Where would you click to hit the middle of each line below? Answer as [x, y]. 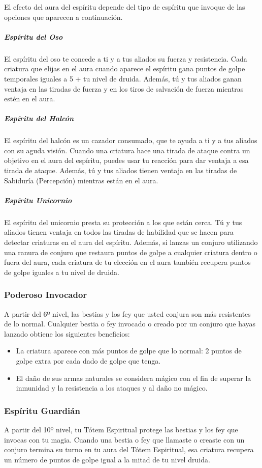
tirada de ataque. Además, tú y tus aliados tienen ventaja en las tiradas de [121, 170]
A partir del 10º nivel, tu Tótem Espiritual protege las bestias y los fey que [121, 429]
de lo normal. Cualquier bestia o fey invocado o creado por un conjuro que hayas [130, 324]
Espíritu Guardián [42, 410]
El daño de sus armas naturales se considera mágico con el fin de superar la [134, 378]
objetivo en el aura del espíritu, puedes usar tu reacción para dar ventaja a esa [126, 160]
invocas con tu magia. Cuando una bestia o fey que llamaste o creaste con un [124, 439]
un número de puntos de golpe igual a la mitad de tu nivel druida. [107, 459]
